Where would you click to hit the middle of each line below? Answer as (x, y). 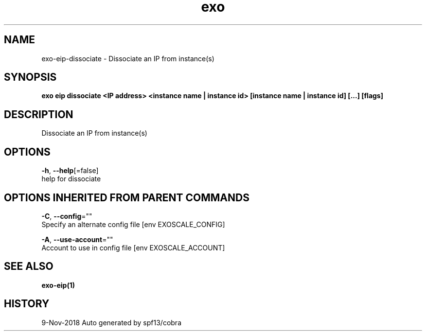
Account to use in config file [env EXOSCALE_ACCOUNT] (133, 247)
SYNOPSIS (30, 77)
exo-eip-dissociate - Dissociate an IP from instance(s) (128, 58)
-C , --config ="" (67, 216)
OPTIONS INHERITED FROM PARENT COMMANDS (127, 197)
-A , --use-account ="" (77, 239)
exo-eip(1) (58, 285)
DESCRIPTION (39, 114)
